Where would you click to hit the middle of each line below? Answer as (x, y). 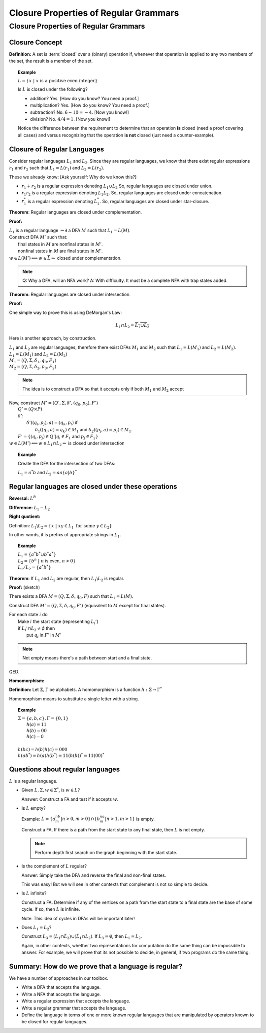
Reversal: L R (23, 498)
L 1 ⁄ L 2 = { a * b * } (34, 568)
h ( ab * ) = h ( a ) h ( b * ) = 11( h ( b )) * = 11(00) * (61, 755)
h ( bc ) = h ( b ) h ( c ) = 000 (43, 750)
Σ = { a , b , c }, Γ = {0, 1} (43, 719)
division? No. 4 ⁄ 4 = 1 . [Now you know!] (70, 119)
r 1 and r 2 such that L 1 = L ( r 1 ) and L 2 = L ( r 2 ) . (57, 169)
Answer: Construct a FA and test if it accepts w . (70, 799)
